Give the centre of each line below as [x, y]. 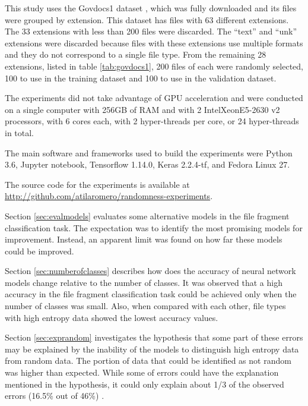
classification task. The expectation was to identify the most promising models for [154, 227]
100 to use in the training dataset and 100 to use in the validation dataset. [141, 78]
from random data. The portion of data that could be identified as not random [148, 361]
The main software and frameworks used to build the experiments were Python [149, 152]
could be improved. [39, 251]
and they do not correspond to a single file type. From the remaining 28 [136, 54]
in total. [20, 132]
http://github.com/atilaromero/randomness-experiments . [109, 196]
